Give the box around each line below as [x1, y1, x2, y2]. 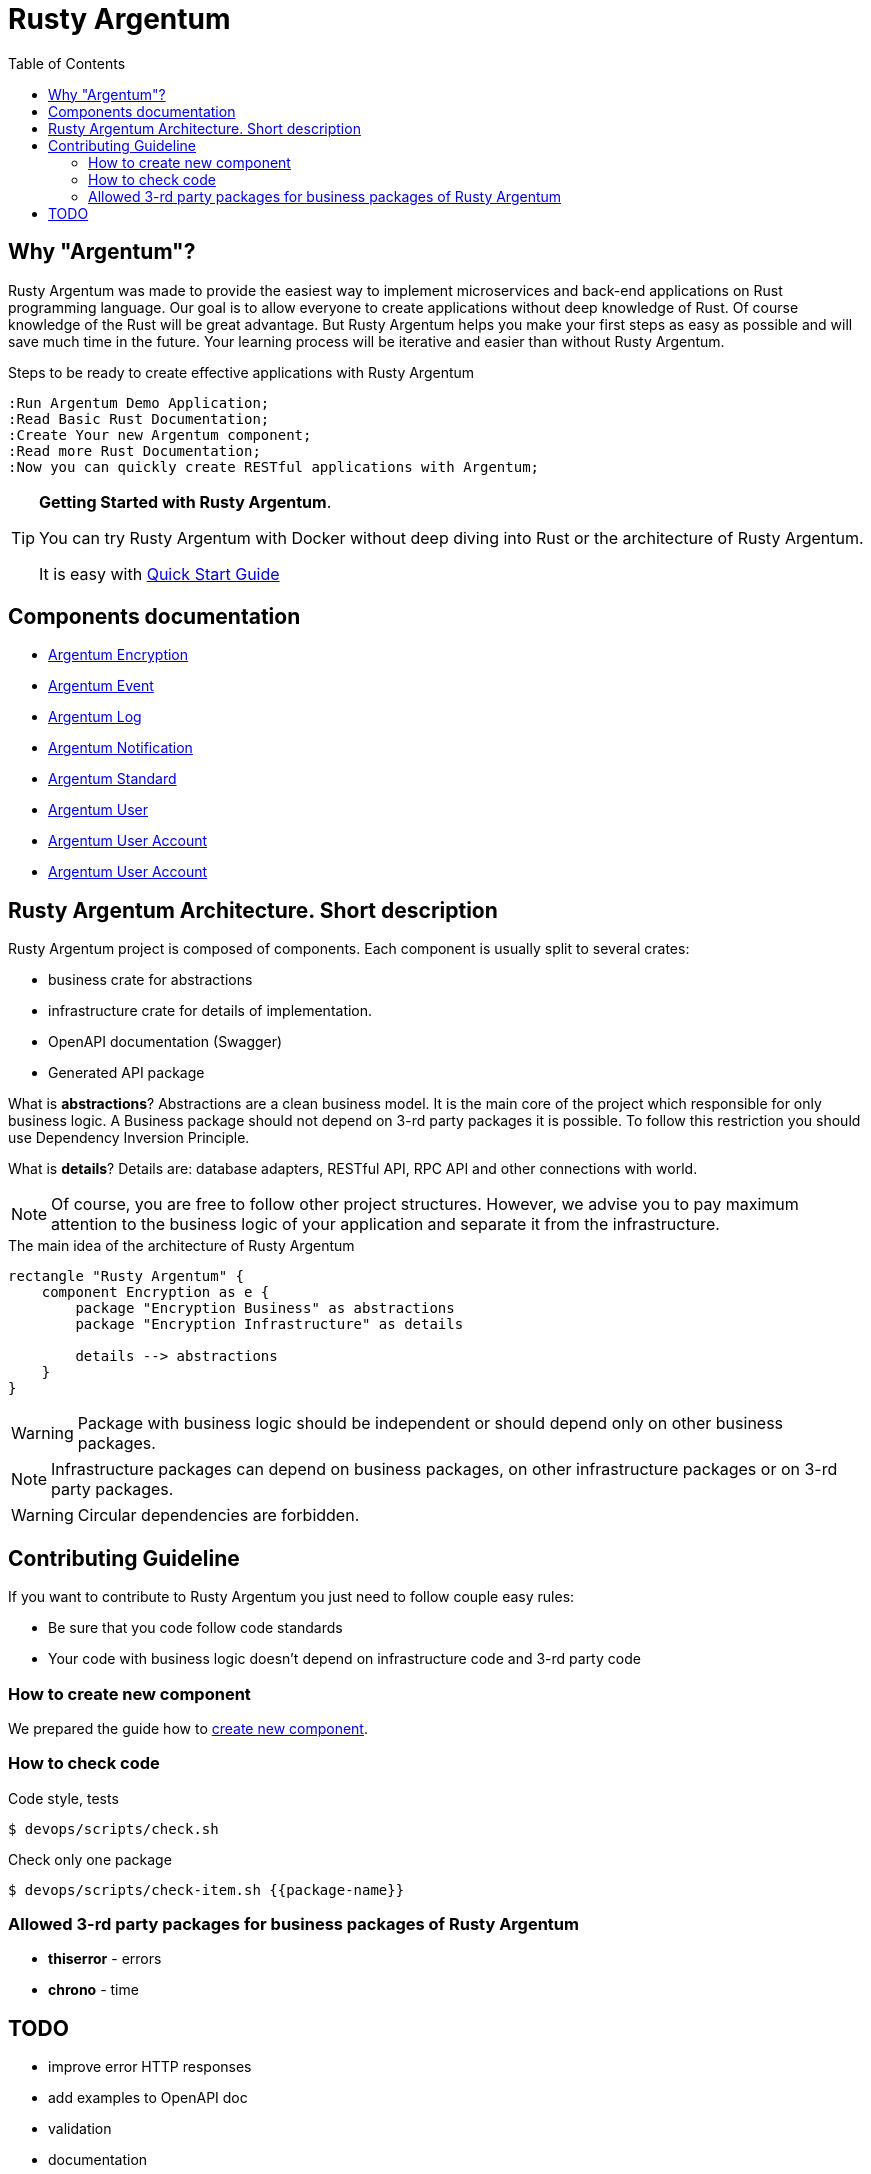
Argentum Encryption [48, 646, 189, 664]
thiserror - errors [48, 1950, 162, 1968]
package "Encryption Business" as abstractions [75, 1300, 455, 1317]
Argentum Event [48, 677, 154, 695]
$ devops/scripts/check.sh [8, 1820, 219, 1837]
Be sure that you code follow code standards [48, 1619, 343, 1637]
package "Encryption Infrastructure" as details [75, 1316, 464, 1333]
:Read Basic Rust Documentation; [8, 410, 270, 427]
